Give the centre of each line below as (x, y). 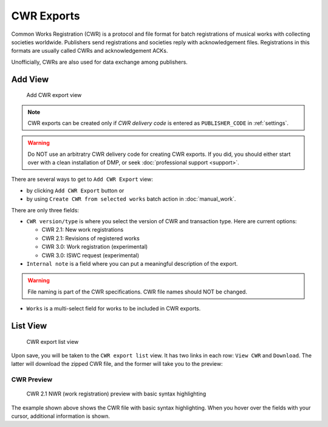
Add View (30, 79)
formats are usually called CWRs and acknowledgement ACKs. (90, 51)
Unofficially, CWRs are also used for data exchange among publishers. (99, 62)
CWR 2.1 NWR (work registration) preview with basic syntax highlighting (116, 394)
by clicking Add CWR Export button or (75, 190)
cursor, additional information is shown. (61, 416)
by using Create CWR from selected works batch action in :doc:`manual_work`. (131, 199)
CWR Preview (32, 380)
